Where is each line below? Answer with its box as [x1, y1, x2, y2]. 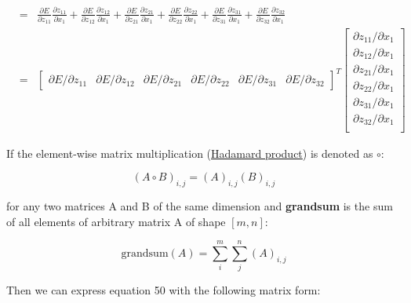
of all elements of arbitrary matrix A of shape [6, 213, 226, 229]
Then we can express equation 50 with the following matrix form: [6, 282, 321, 298]
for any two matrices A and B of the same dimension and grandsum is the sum [6, 198, 393, 214]
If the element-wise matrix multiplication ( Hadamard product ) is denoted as [6, 144, 373, 161]
